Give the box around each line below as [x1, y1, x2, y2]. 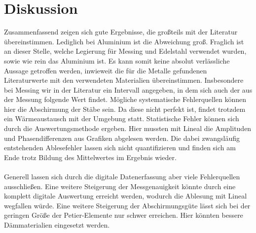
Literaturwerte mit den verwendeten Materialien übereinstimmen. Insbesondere [4, 75, 244, 85]
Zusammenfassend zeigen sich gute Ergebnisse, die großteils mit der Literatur [4, 27, 238, 37]
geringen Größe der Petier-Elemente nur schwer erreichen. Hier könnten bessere [4, 210, 243, 220]
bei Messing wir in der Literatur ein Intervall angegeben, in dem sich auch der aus [4, 84, 253, 95]
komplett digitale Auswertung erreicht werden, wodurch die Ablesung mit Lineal [4, 191, 247, 201]
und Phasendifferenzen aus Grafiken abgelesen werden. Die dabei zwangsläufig [4, 133, 240, 143]
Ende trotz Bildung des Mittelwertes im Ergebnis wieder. [4, 152, 177, 162]
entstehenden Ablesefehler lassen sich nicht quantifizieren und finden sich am [4, 142, 236, 153]
